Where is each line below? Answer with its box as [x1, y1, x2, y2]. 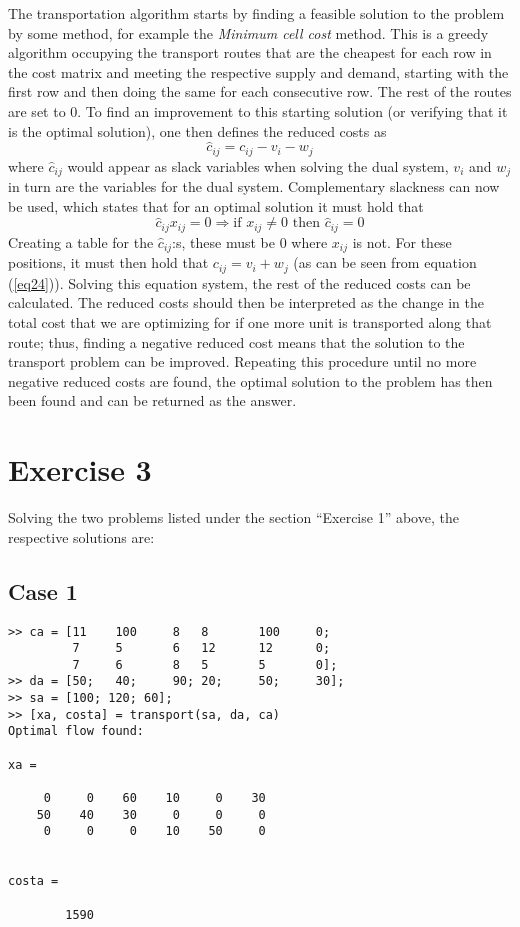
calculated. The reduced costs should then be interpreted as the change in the [8, 292, 485, 313]
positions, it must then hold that [8, 252, 209, 273]
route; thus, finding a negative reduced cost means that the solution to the [8, 331, 465, 352]
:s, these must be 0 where [172, 231, 328, 252]
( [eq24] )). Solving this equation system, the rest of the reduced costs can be [8, 272, 471, 293]
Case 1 [8, 575, 78, 606]
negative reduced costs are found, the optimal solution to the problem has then [8, 370, 493, 391]
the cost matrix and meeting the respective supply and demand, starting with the [8, 61, 509, 82]
